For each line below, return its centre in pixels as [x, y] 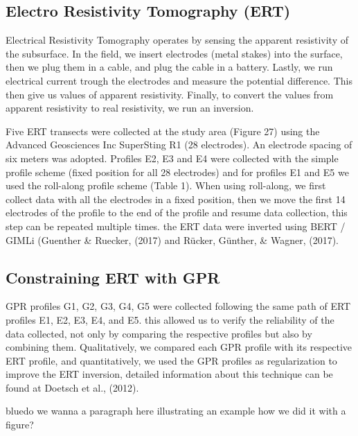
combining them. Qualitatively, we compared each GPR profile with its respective [179, 347]
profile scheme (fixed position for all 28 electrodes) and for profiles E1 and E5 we [177, 172]
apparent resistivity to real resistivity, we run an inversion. [130, 108]
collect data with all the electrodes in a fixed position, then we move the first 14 [176, 199]
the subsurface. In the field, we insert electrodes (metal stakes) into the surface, [174, 53]
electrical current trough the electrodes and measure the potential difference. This [179, 80]
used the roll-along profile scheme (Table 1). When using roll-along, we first [166, 185]
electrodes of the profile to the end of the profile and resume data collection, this [177, 212]
